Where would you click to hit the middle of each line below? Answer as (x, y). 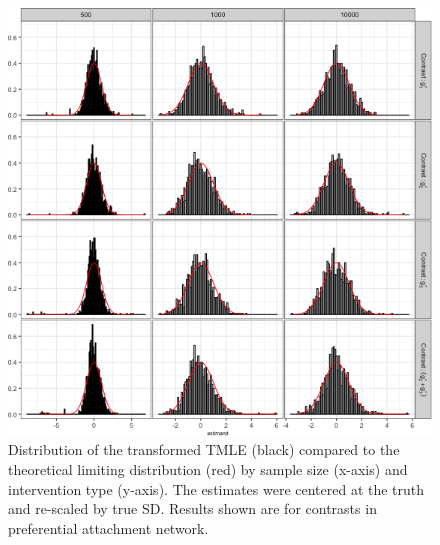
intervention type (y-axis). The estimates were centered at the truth (216, 488)
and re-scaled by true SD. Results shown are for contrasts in (192, 508)
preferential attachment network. (108, 527)
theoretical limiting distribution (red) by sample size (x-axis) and (208, 468)
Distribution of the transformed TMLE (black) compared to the (204, 449)
